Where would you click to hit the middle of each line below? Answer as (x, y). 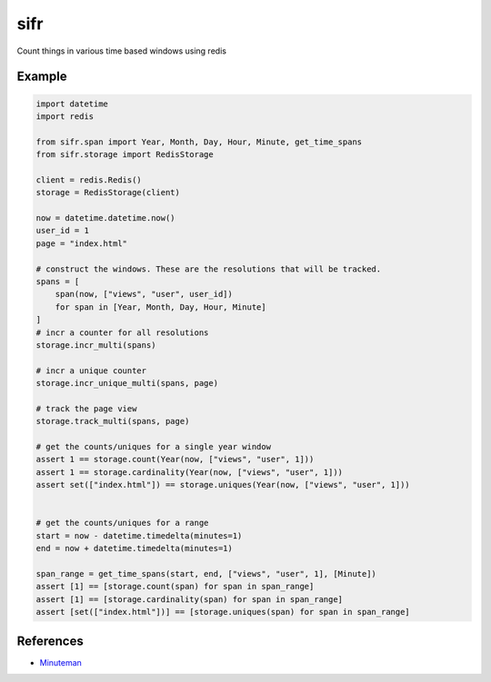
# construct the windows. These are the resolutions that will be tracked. (209, 269)
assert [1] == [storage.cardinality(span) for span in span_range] (190, 599)
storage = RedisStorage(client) (108, 193)
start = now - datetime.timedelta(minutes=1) (139, 535)
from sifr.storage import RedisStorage (125, 155)
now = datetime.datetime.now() (106, 218)
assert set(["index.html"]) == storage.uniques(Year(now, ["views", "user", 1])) (223, 485)
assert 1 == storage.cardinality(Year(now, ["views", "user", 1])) (190, 472)
